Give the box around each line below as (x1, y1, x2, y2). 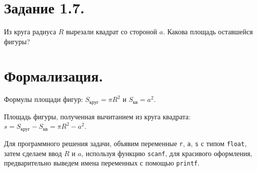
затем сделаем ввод (4, 148, 62, 158)
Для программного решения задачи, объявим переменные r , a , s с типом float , (4, 138, 247, 148)
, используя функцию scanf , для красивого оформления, (81, 148, 253, 158)
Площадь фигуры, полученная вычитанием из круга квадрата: (4, 111, 191, 121)
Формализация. (4, 65, 103, 85)
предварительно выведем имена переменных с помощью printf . (4, 158, 200, 168)
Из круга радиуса (4, 26, 56, 37)
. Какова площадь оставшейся (163, 26, 253, 37)
